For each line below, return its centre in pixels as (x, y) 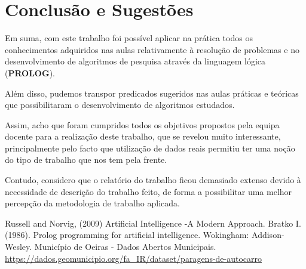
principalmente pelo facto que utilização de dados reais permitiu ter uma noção (150, 148)
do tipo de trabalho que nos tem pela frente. (86, 160)
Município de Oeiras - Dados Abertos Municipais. (125, 247)
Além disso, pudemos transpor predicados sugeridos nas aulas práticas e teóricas (152, 93)
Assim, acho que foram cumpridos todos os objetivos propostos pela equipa (142, 124)
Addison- (268, 235)
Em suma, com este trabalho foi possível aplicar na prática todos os (129, 38)
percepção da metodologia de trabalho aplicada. (92, 203)
